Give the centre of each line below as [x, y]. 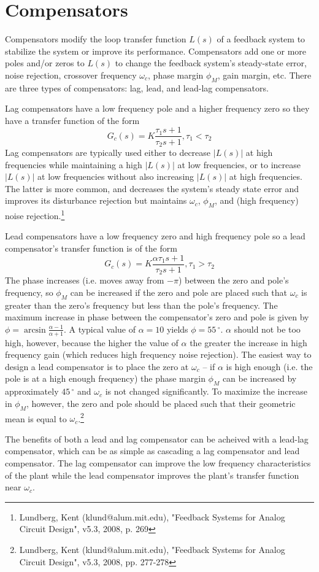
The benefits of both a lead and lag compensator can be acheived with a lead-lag [157, 439]
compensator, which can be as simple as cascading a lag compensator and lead [152, 451]
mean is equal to [36, 418]
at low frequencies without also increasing [116, 176]
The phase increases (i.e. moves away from [85, 280]
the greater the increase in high [248, 342]
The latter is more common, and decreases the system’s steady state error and [152, 188]
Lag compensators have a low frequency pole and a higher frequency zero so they [157, 108]
